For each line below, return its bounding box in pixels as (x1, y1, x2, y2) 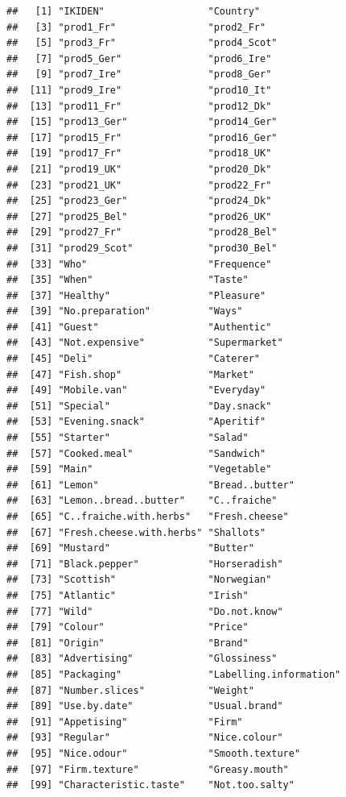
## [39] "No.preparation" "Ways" (6, 305, 243, 318)
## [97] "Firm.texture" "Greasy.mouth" (6, 763, 289, 775)
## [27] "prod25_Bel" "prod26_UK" (6, 210, 272, 222)
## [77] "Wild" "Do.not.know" (6, 605, 283, 617)
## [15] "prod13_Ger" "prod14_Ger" (6, 116, 278, 128)
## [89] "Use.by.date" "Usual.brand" (6, 700, 283, 712)
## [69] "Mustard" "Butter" (6, 542, 254, 554)
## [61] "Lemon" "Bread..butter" (6, 479, 295, 491)
